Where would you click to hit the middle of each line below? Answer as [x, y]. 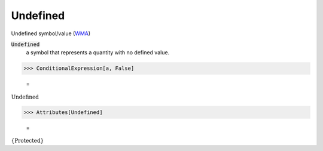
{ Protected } [28, 141]
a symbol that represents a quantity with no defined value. [98, 53]
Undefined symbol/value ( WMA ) [51, 33]
